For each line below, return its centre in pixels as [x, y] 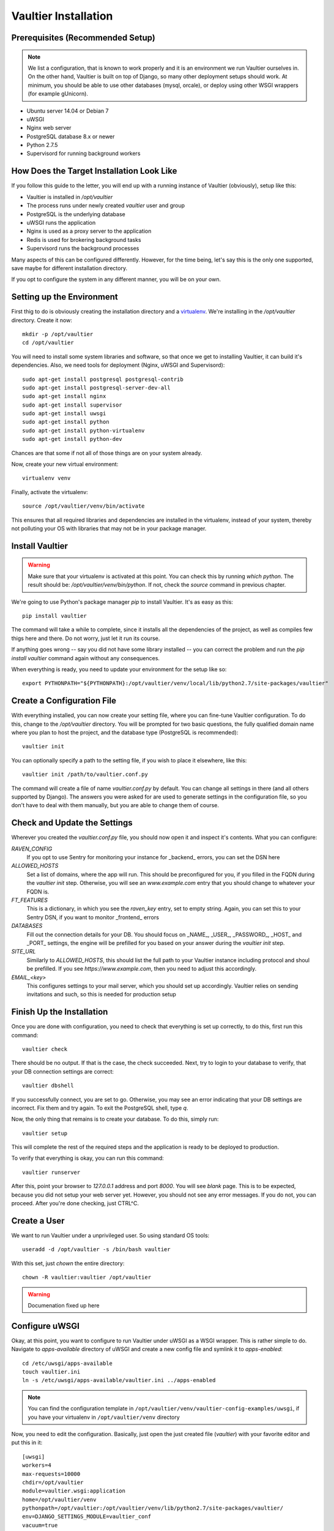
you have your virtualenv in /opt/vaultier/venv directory [104, 1417]
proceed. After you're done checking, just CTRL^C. [75, 1203]
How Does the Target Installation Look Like [94, 171]
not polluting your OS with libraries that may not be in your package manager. [109, 529]
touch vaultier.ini [51, 1371]
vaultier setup [45, 1133]
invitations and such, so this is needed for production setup [102, 995]
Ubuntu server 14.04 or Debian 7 [68, 111]
